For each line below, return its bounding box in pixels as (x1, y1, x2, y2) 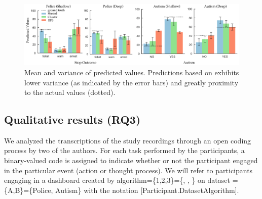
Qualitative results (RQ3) (4, 112, 141, 127)
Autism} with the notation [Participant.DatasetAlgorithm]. (55, 184, 239, 195)
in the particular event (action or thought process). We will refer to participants (4, 165, 253, 175)
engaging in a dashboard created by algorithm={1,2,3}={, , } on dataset (4, 175, 230, 185)
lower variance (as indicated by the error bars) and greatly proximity (24, 77, 239, 87)
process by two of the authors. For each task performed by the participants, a (4, 145, 245, 156)
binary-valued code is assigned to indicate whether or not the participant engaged (4, 155, 258, 166)
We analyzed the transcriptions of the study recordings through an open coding (4, 135, 251, 145)
